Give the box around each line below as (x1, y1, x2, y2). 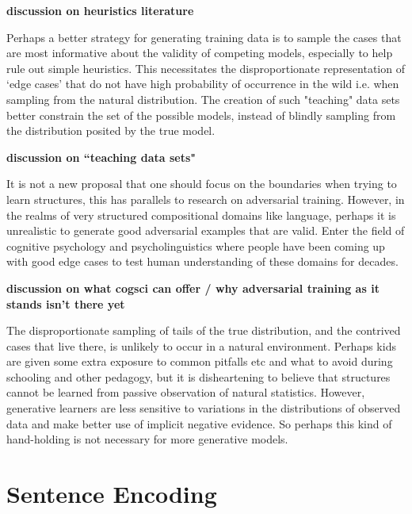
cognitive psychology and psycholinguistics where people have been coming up (6, 237, 385, 254)
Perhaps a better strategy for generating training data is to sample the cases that (6, 29, 402, 45)
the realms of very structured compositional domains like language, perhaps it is (6, 206, 396, 223)
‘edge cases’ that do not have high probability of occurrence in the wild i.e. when (6, 75, 399, 92)
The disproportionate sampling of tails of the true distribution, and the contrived (6, 322, 401, 339)
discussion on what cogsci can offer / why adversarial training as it (6, 279, 380, 296)
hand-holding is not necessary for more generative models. (6, 431, 288, 447)
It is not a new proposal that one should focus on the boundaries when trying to (6, 175, 397, 192)
